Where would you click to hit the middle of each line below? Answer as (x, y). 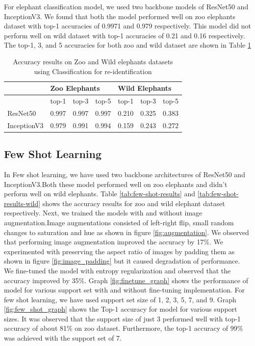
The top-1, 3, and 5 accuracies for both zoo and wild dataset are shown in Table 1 (127, 45)
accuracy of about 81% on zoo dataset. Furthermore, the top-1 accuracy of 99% (124, 328)
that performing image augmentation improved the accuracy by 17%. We (114, 242)
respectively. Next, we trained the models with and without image (103, 213)
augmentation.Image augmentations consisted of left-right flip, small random (119, 222)
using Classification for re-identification (93, 71)
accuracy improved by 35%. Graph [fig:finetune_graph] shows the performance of (126, 280)
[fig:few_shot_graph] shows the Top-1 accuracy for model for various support (121, 309)
